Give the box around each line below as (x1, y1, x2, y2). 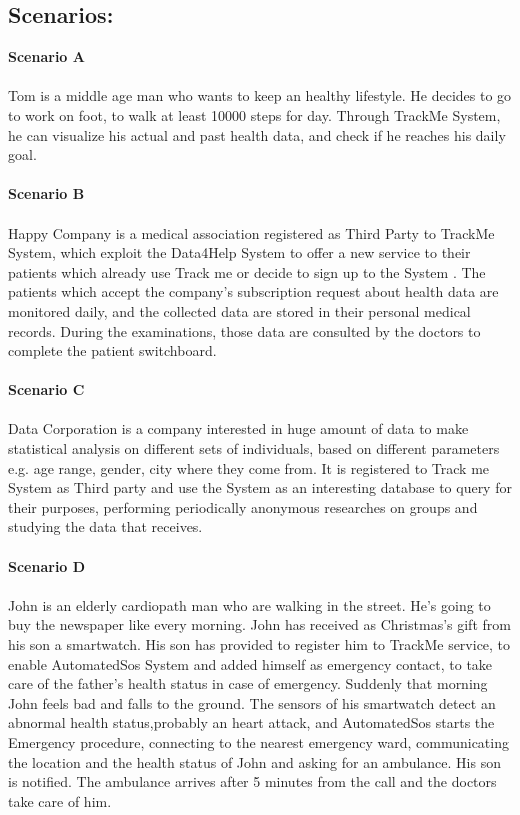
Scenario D (8, 555, 86, 576)
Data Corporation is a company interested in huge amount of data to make (8, 418, 469, 439)
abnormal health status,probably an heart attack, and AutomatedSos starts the (8, 712, 495, 733)
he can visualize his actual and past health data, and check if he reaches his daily (8, 124, 506, 145)
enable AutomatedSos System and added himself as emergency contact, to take (8, 653, 493, 674)
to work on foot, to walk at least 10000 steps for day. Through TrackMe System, (8, 104, 501, 125)
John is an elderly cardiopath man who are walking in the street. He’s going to (8, 594, 491, 615)
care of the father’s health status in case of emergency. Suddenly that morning (8, 673, 488, 694)
